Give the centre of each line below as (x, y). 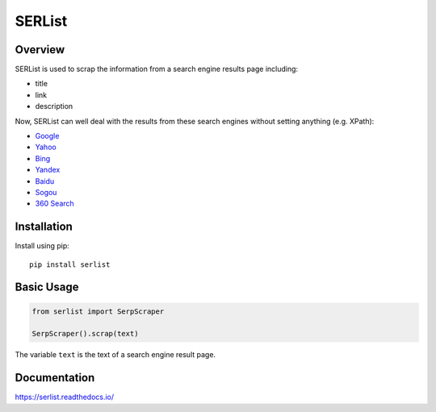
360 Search (55, 204)
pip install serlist (70, 264)
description (54, 106)
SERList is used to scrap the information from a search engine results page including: (157, 69)
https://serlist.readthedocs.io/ (65, 397)
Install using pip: (42, 246)
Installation (44, 227)
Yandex (48, 170)
